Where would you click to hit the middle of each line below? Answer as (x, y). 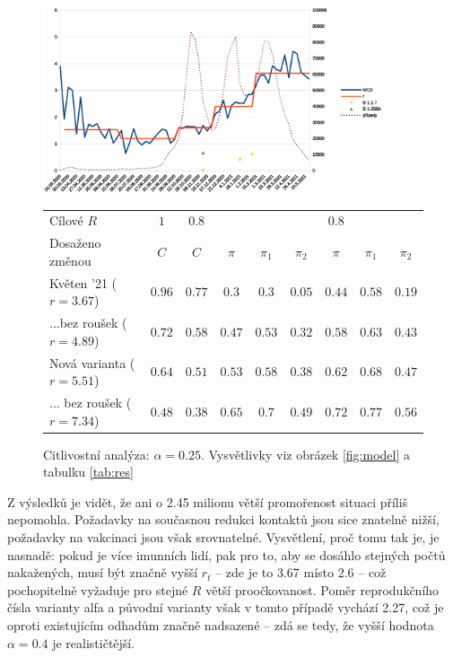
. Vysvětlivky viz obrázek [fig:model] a (305, 454)
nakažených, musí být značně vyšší (103, 572)
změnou (70, 260)
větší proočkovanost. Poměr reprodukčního (322, 589)
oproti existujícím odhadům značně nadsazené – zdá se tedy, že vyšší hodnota (221, 625)
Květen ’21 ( (83, 282)
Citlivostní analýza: (96, 454)
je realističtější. (94, 642)
